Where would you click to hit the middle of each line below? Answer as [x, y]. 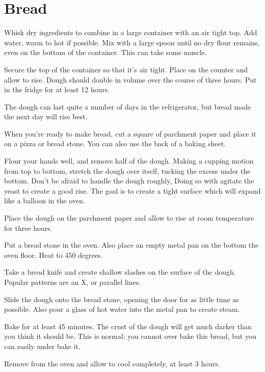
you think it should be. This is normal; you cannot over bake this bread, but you [130, 336]
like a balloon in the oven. [45, 201]
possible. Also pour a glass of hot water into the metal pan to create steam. [122, 309]
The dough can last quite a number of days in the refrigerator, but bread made [128, 106]
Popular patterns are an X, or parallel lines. [73, 282]
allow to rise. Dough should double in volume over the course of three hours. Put [130, 79]
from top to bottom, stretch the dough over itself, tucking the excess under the [127, 170]
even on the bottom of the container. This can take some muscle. [105, 52]
